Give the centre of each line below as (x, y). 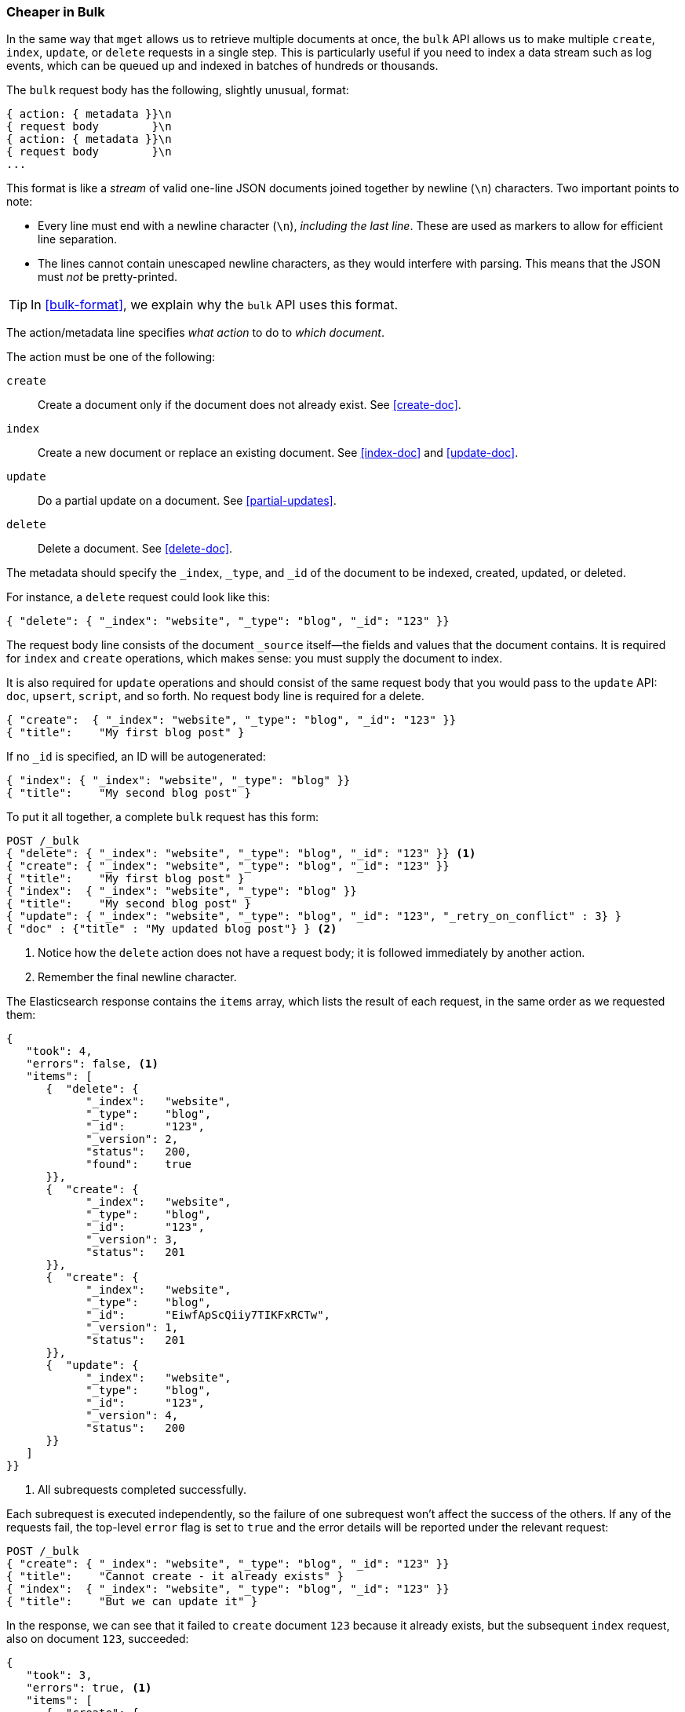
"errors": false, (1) (92, 1064)
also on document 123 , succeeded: (98, 1639)
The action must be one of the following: (111, 357)
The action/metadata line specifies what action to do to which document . (195, 333)
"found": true (139, 1164)
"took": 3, (59, 1675)
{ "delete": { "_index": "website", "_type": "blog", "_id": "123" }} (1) (241, 854)
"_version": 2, (132, 1139)
